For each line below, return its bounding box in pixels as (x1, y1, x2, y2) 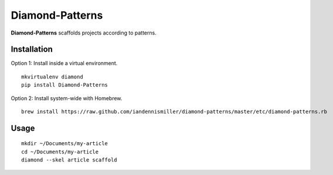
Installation (11, 44, 53, 54)
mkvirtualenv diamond (21, 73, 83, 80)
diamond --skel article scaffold (21, 157, 117, 163)
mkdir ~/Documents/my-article (21, 140, 108, 147)
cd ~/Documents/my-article (21, 148, 99, 155)
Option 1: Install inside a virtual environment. (11, 60, 118, 67)
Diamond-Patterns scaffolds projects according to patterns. (11, 29, 157, 36)
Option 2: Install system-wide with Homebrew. (11, 94, 123, 102)
